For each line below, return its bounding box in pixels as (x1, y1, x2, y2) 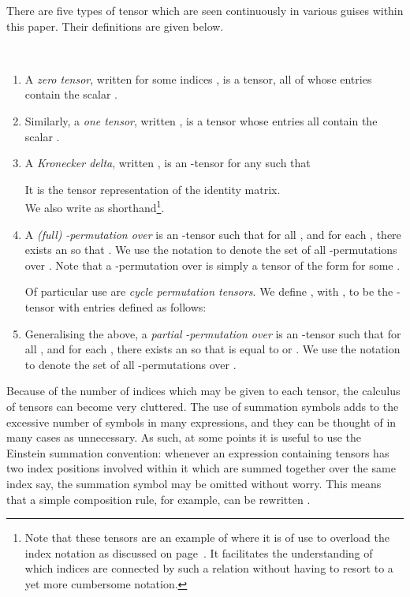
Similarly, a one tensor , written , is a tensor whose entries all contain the (24, 112, 378, 129)
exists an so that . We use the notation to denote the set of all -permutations (24, 241, 397, 258)
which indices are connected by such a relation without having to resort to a (24, 560, 393, 576)
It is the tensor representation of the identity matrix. (24, 181, 281, 197)
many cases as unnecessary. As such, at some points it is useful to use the (6, 429, 362, 446)
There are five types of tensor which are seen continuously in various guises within (6, 2, 404, 18)
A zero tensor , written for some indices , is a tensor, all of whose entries (24, 70, 372, 87)
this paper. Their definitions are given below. (6, 17, 224, 34)
